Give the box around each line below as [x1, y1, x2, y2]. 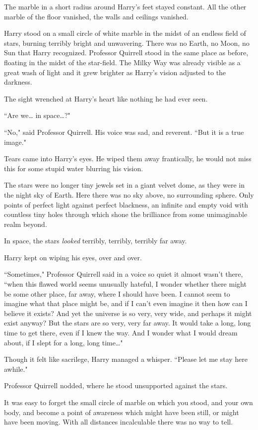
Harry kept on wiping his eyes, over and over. [4, 252, 142, 262]
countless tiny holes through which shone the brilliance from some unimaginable [4, 209, 248, 219]
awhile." [4, 363, 28, 374]
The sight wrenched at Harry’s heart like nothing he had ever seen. [4, 93, 208, 104]
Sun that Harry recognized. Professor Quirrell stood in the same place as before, [4, 47, 249, 58]
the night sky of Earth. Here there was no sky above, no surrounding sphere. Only [4, 189, 254, 200]
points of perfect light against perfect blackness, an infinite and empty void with [4, 199, 248, 210]
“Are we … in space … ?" [4, 110, 70, 120]
